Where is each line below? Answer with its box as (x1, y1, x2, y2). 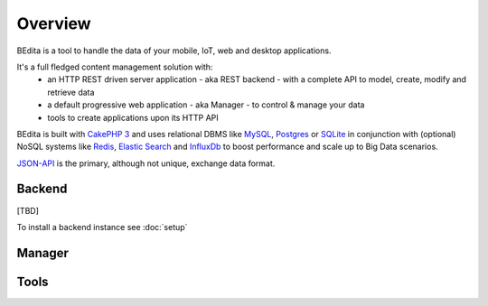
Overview (16, 14, 91, 33)
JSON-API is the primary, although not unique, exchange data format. (16, 158, 276, 169)
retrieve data (47, 87, 95, 97)
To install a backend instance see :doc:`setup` (16, 221, 188, 232)
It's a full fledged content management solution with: (16, 61, 213, 72)
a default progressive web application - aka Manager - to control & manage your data (47, 99, 365, 110)
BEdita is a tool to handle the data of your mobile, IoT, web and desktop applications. (16, 45, 332, 56)
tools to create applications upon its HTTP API (47, 112, 219, 123)
